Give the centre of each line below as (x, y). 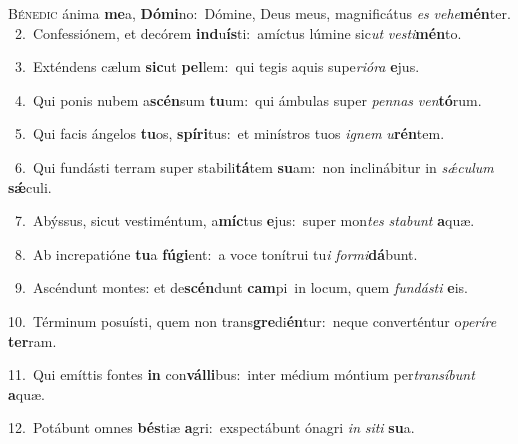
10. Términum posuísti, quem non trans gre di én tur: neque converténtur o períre (252, 320)
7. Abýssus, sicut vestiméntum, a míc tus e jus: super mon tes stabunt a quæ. (244, 220)
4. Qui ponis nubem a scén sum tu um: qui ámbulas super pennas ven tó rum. (248, 99)
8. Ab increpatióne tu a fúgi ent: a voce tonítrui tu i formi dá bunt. (216, 253)
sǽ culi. (30, 186)
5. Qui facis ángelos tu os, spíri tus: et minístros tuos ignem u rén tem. (229, 133)
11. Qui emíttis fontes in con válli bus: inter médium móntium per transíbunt (241, 374)
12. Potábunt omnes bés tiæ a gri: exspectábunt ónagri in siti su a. (211, 427)
